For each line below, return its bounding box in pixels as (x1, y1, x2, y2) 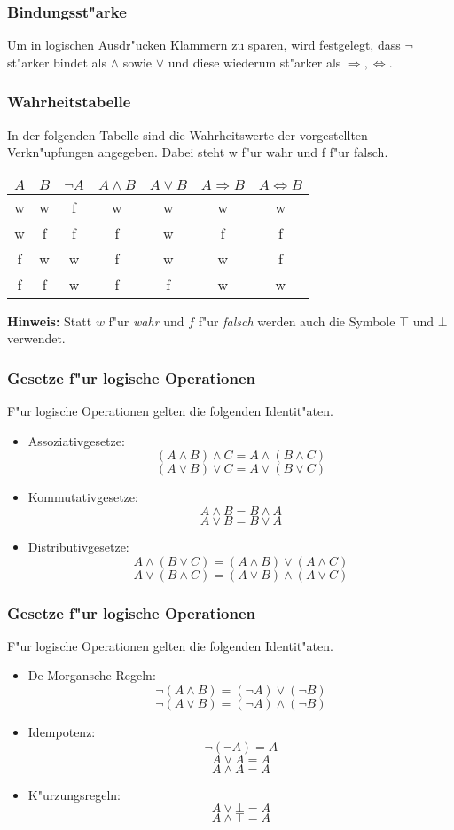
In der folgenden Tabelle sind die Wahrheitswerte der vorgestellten (7, 125, 368, 144)
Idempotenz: (27, 723, 96, 740)
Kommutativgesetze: (27, 488, 138, 506)
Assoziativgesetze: (27, 431, 125, 450)
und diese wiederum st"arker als (168, 52, 341, 71)
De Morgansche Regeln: (27, 666, 156, 685)
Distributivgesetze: (27, 537, 129, 555)
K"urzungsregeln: (27, 785, 121, 803)
